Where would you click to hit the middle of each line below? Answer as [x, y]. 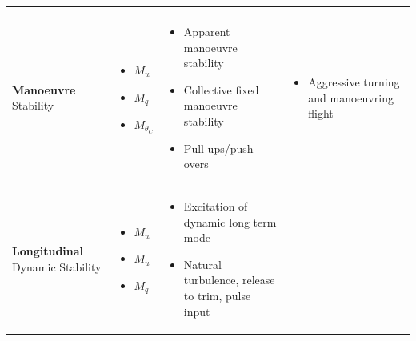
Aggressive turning [354, 81]
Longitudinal [48, 250]
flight [321, 113]
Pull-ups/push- [220, 148]
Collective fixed [221, 89]
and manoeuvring [351, 97]
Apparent [207, 31]
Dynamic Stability [57, 266]
